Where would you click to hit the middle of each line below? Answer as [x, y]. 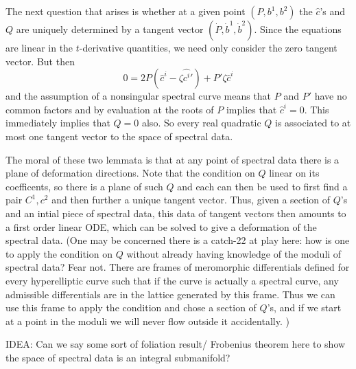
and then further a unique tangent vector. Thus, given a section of [191, 200]
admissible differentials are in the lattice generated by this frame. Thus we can [170, 294]
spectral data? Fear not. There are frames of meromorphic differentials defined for [178, 267]
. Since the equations [298, 29]
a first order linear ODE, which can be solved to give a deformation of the [161, 226]
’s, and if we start [304, 307]
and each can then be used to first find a [262, 186]
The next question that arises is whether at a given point [126, 11]
